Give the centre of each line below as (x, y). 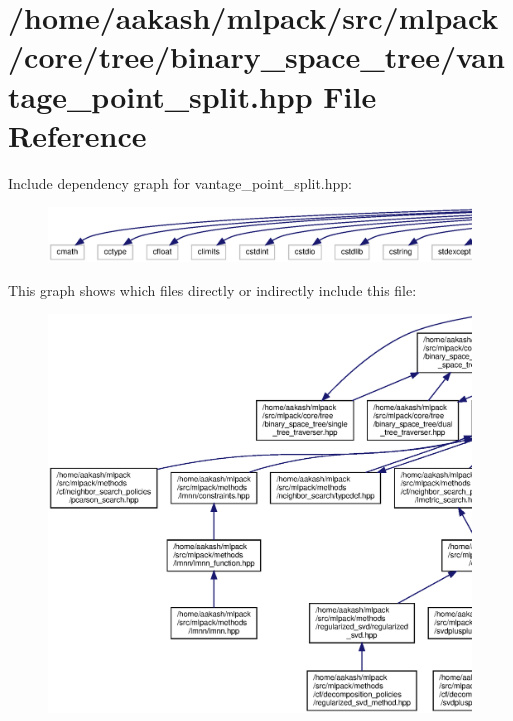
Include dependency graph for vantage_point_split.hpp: (180, 182)
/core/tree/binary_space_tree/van (256, 56)
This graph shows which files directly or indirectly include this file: (212, 289)
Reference (77, 134)
